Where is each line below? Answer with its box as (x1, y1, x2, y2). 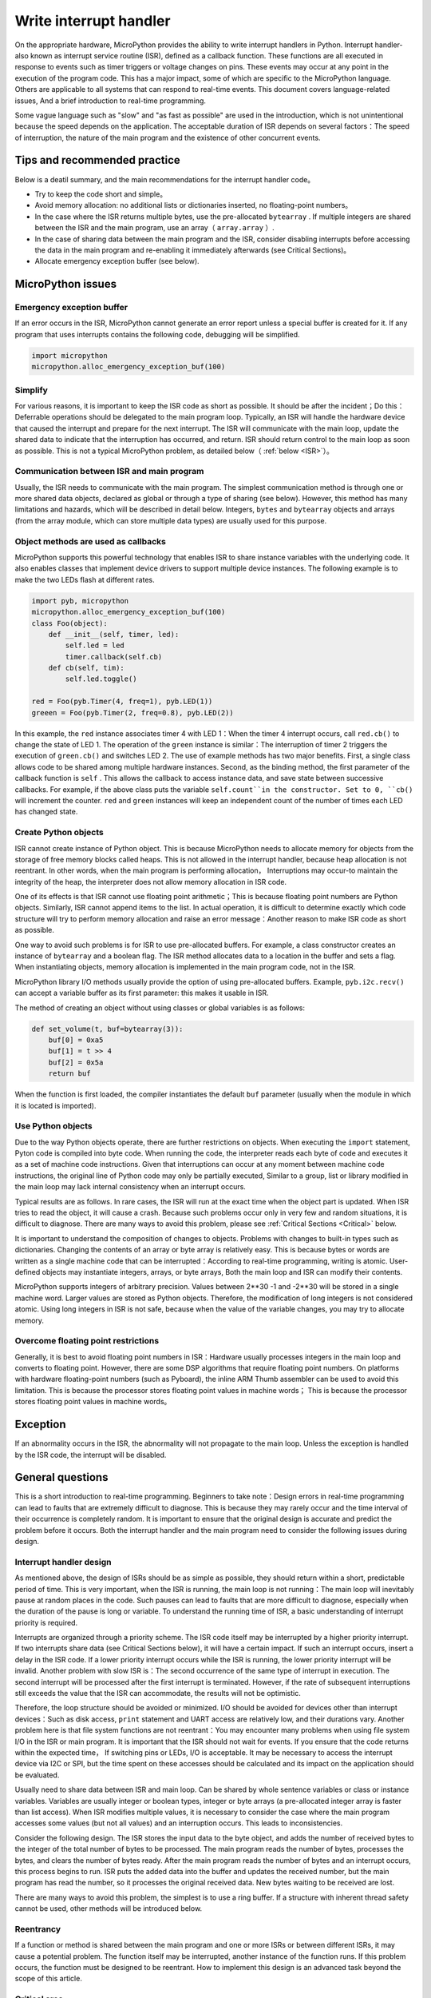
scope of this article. (14, 1974, 83, 1984)
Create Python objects (14, 827, 104, 838)
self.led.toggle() (65, 675, 137, 683)
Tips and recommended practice (14, 153, 181, 167)
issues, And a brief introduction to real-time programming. (14, 96, 207, 105)
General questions (14, 1471, 109, 1484)
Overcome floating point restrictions (14, 1335, 160, 1347)
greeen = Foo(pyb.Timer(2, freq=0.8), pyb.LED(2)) (31, 708, 235, 717)
